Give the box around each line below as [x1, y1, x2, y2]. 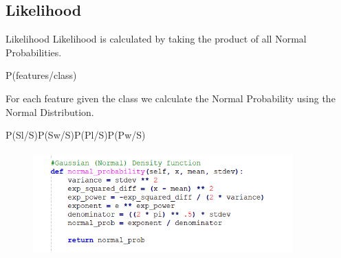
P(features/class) [5, 68, 77, 82]
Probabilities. [5, 45, 62, 59]
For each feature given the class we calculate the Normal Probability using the [5, 91, 335, 105]
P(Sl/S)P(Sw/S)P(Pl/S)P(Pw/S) [5, 128, 146, 142]
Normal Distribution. [5, 104, 94, 119]
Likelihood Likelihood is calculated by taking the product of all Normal [5, 32, 307, 46]
